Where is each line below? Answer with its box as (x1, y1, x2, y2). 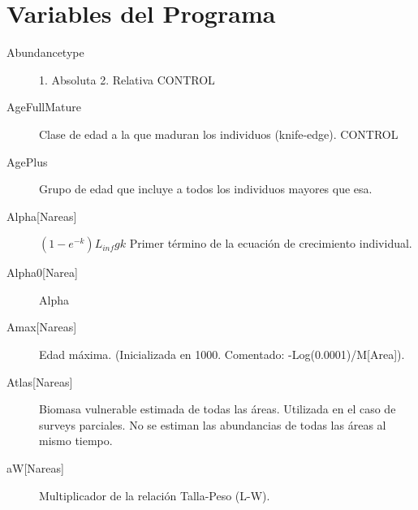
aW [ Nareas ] (6, 460, 64, 477)
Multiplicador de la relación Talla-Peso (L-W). (39, 486, 270, 504)
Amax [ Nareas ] (6, 318, 77, 335)
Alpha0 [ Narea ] (6, 264, 78, 281)
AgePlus (6, 153, 48, 170)
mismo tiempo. (39, 432, 113, 449)
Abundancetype (6, 44, 84, 61)
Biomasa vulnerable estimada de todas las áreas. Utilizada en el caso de (39, 400, 396, 417)
